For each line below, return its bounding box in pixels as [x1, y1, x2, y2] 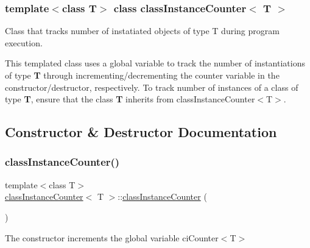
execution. [5, 36, 43, 49]
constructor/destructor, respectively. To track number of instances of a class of [5, 80, 298, 93]
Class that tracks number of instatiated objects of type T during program [5, 24, 280, 37]
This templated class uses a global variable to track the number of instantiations [5, 57, 305, 69]
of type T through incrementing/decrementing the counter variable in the [5, 69, 280, 81]
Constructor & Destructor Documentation [5, 122, 277, 141]
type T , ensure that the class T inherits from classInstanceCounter [5, 93, 255, 105]
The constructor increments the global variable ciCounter [5, 231, 219, 244]
